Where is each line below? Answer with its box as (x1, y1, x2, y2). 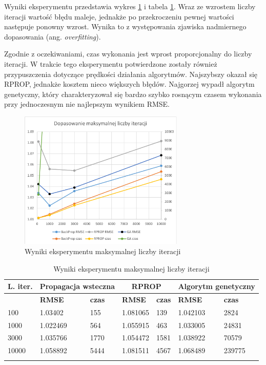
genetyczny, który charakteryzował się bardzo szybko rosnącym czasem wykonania (4, 88, 262, 99)
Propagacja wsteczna (39, 281, 115, 292)
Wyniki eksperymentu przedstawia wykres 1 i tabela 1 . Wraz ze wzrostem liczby (4, 1, 256, 11)
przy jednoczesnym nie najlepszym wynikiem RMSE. (4, 99, 170, 109)
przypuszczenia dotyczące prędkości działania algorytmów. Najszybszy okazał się (4, 68, 258, 79)
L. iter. (8, 281, 33, 292)
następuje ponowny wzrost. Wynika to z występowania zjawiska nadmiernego (4, 21, 247, 32)
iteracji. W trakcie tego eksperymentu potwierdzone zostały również (4, 58, 217, 69)
